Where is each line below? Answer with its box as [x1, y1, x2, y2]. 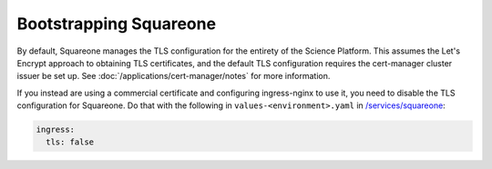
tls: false [46, 137, 95, 147]
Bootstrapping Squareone [16, 14, 217, 34]
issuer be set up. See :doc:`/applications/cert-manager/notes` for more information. [16, 71, 331, 82]
